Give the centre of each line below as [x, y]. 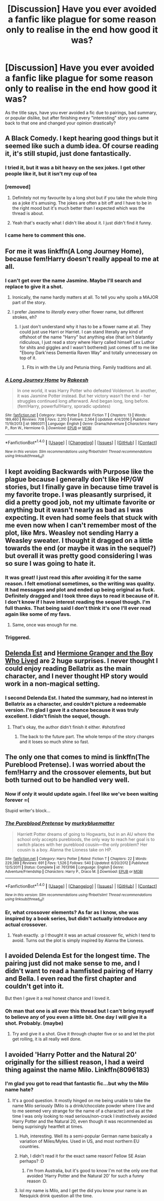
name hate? [19, 1090]
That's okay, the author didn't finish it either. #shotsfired [69, 727]
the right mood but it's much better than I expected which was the [79, 208]
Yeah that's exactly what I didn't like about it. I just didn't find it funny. [82, 223]
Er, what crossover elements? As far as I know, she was [72, 912]
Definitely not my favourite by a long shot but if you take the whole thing [85, 197]
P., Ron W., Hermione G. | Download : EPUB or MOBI [48, 428]
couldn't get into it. [35, 986]
